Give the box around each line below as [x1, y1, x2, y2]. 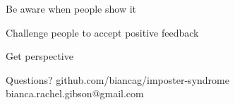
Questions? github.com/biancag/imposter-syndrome [6, 72, 229, 87]
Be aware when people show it [6, 1, 136, 16]
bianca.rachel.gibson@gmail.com [6, 86, 144, 101]
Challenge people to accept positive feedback [6, 25, 199, 39]
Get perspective [6, 49, 73, 63]
